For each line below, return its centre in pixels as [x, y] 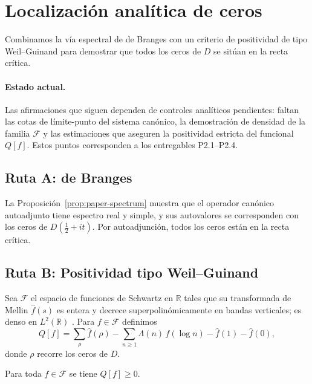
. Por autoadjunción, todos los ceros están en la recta [191, 226]
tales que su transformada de [238, 298]
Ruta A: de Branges [69, 177]
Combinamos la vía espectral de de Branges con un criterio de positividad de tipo [156, 39]
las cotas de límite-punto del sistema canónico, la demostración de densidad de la [155, 121]
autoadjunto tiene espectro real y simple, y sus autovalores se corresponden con [152, 214]
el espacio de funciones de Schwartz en [102, 298]
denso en [21, 321]
